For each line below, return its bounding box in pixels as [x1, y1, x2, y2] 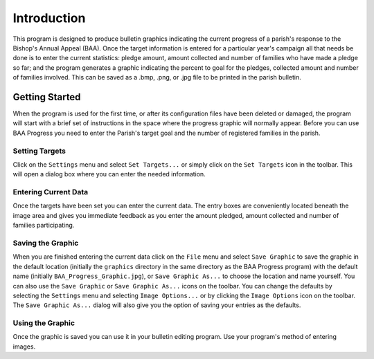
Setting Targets [12, 146, 66, 156]
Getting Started [12, 91, 81, 103]
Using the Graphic [12, 318, 75, 328]
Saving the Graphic [12, 239, 79, 248]
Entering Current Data [12, 187, 89, 197]
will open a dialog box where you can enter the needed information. [12, 170, 206, 178]
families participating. [12, 221, 75, 230]
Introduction [12, 10, 86, 26]
